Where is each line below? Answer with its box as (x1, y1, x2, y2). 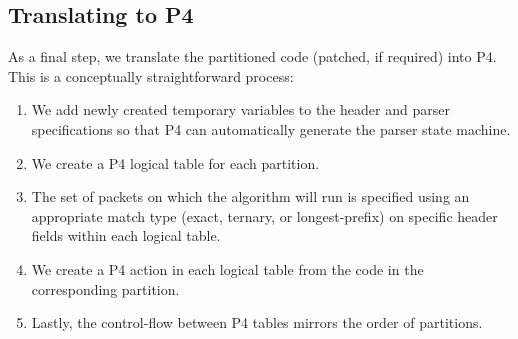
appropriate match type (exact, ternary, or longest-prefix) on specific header (31, 205, 498, 226)
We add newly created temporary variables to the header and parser (31, 99, 450, 120)
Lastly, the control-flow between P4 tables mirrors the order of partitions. (31, 312, 483, 333)
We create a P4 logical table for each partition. (31, 152, 320, 173)
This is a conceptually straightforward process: (8, 65, 294, 86)
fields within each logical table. (31, 225, 221, 246)
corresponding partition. (31, 278, 180, 299)
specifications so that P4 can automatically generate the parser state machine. (31, 118, 511, 139)
